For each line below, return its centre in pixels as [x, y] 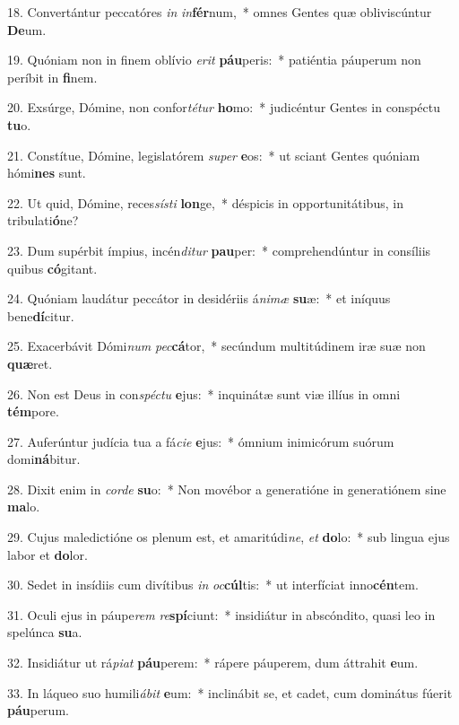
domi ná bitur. [44, 459]
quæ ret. [30, 363]
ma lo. [24, 507]
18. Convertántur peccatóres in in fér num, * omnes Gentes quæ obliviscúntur [220, 12]
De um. [27, 29]
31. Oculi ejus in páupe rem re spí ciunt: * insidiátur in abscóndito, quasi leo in [221, 614]
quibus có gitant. [52, 268]
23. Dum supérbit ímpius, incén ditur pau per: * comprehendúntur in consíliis [219, 250]
